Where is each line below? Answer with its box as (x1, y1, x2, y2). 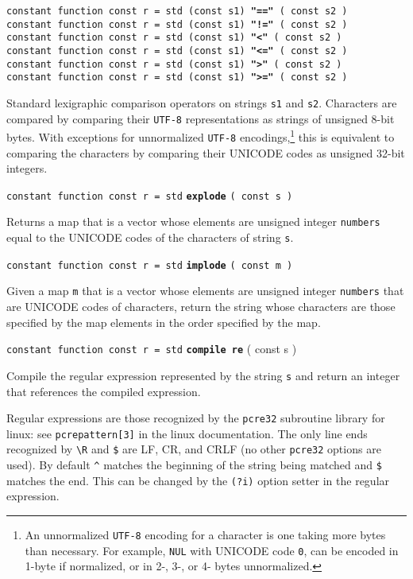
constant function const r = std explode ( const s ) (6, 190, 293, 202)
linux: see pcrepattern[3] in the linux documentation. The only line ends (6, 425, 368, 441)
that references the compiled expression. (6, 383, 201, 399)
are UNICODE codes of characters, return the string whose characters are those (6, 298, 396, 315)
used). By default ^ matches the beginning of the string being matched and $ (6, 457, 382, 473)
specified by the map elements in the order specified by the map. (6, 313, 321, 330)
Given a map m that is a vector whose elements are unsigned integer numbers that (6, 282, 404, 299)
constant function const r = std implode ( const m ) (6, 259, 293, 271)
